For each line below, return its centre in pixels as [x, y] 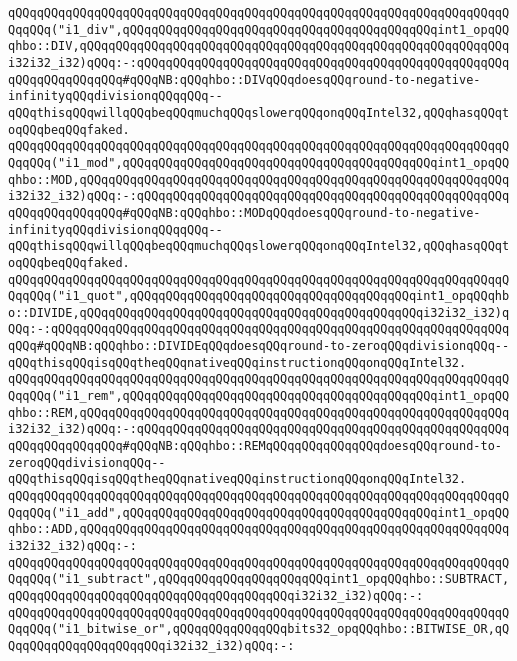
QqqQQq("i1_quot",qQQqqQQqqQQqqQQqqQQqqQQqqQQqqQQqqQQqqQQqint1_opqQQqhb [259, 296]
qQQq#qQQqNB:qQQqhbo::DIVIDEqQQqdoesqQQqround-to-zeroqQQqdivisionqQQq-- [259, 346]
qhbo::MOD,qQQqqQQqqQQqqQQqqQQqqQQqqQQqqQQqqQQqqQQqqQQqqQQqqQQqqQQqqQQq [259, 179]
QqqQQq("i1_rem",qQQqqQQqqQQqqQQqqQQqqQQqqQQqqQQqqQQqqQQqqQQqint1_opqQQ [259, 396]
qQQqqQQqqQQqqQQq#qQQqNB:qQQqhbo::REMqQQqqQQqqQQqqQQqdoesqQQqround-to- [255, 446]
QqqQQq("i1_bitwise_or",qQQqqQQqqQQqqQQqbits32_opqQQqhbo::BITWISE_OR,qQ [259, 629]
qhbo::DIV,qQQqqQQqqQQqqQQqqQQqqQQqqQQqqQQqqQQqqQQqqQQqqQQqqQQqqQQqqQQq [259, 46]
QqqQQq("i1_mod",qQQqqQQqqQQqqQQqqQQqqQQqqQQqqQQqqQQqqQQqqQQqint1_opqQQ [259, 162]
